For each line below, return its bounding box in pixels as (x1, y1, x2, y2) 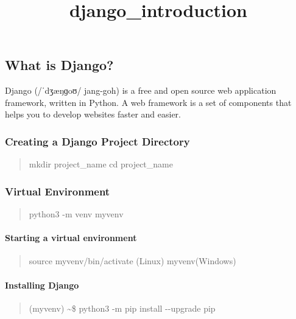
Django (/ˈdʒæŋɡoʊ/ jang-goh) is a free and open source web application (5, 84, 277, 97)
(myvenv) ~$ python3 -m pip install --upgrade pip (29, 301, 216, 314)
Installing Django (5, 278, 79, 291)
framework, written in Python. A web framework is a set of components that (5, 96, 292, 108)
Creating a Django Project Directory (5, 133, 190, 149)
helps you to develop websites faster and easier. (5, 108, 181, 121)
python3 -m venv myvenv (29, 208, 124, 220)
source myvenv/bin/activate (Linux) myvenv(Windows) (29, 254, 236, 267)
